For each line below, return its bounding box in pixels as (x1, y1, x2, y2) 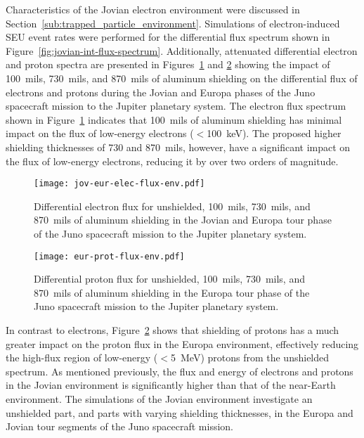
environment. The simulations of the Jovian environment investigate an (6, 391, 313, 406)
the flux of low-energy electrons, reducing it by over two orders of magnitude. (6, 153, 339, 168)
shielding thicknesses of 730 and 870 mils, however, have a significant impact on (6, 139, 351, 154)
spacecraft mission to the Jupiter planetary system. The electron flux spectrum (6, 98, 346, 113)
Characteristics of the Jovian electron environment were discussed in (6, 2, 300, 16)
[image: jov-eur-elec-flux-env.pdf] (34, 179, 205, 189)
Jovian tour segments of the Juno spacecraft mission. (6, 419, 234, 434)
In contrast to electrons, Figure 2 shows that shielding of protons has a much (6, 323, 339, 337)
